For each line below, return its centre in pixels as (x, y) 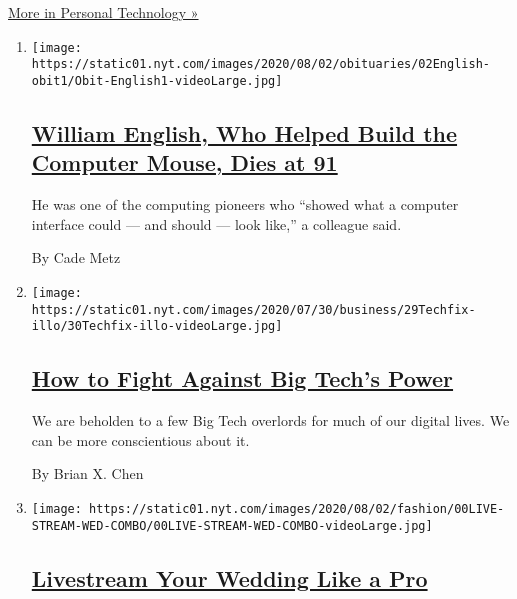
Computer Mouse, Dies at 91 (184, 162)
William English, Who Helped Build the (244, 132)
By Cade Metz (76, 257)
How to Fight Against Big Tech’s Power (242, 378)
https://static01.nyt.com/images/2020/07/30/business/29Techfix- (253, 309)
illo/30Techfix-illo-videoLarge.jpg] (157, 326)
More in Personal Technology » (103, 12)
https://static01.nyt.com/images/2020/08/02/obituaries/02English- (260, 64)
